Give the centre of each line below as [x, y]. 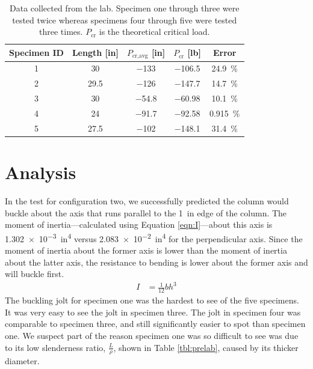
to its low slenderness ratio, [55, 347]
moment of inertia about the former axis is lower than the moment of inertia [146, 250]
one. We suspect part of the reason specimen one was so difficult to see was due [152, 336]
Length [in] [95, 53]
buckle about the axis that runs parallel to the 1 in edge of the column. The [146, 212]
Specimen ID [36, 53]
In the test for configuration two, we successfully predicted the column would [147, 201]
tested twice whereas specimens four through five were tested [125, 20]
